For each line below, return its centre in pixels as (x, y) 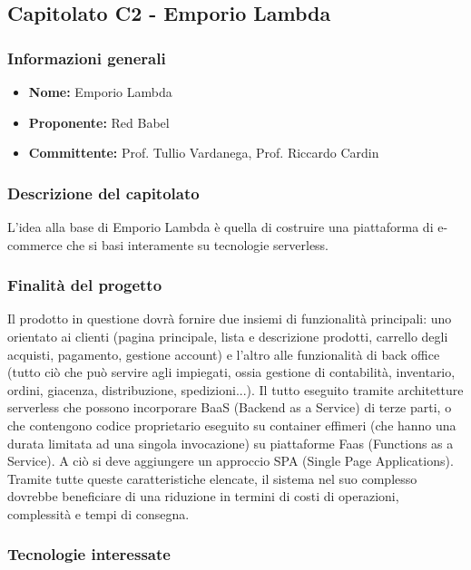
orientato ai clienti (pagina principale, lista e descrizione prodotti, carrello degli (228, 336)
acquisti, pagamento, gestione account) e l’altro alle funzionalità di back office (224, 354)
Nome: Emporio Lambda (100, 92)
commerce (35, 244)
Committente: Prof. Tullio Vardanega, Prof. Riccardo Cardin (204, 153)
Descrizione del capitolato (103, 193)
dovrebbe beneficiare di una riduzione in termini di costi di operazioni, (203, 496)
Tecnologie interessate (89, 554)
